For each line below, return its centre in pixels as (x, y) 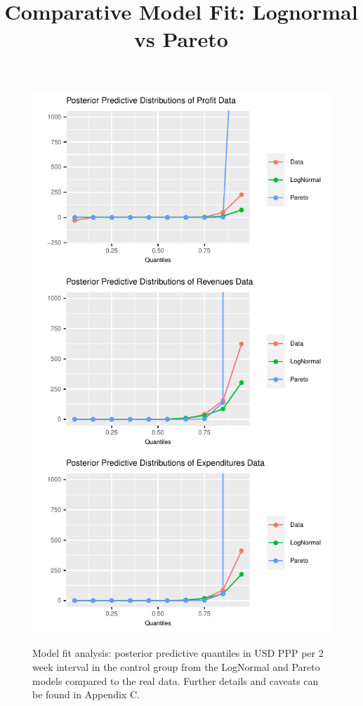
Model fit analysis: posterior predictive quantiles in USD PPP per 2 (178, 653)
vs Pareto (181, 39)
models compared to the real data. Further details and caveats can (176, 680)
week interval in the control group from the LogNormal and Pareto (176, 667)
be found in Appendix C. (86, 694)
